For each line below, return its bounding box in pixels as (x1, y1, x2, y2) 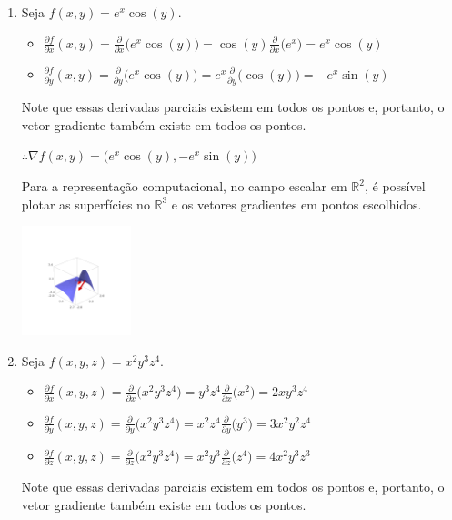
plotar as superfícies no (21, 194, 150, 213)
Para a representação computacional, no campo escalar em (21, 177, 347, 195)
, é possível (364, 177, 426, 195)
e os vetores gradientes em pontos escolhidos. (171, 194, 422, 213)
